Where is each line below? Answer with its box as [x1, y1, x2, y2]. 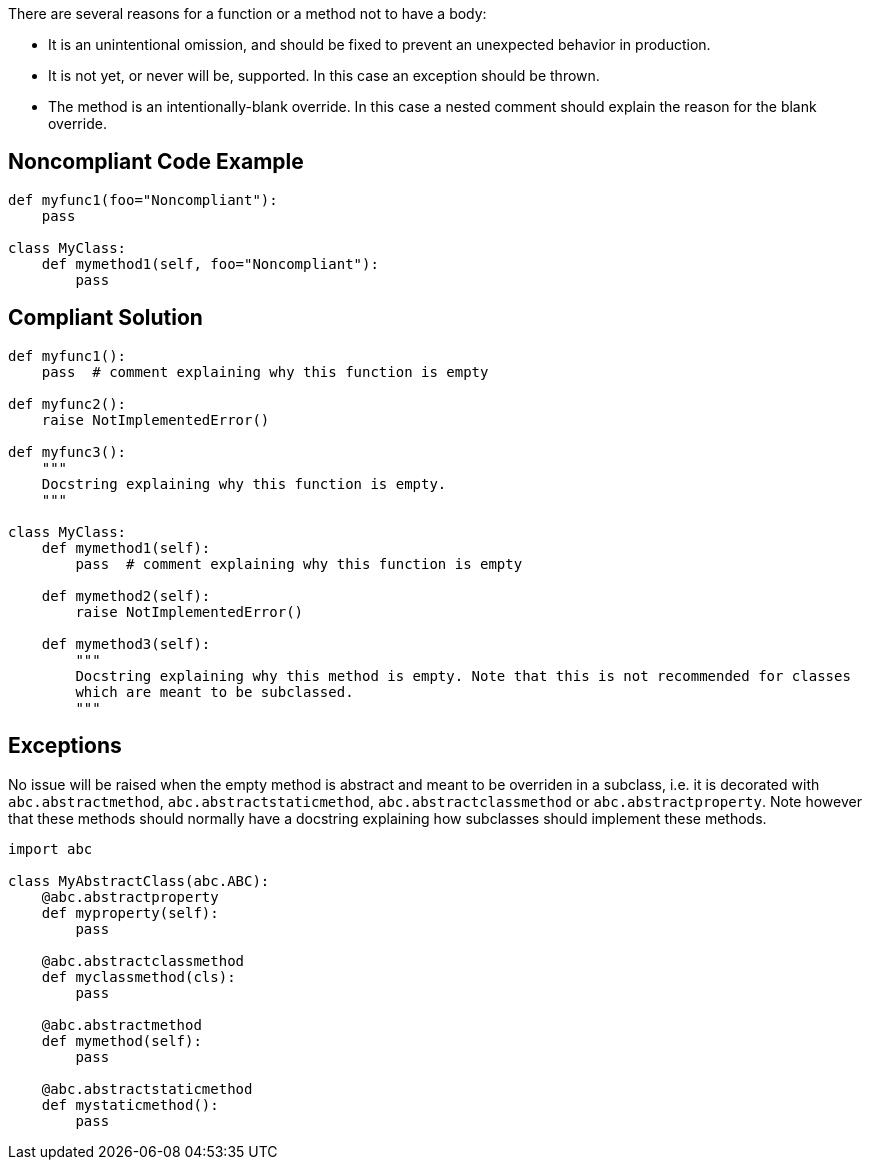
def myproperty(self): [41, 904, 219, 921]
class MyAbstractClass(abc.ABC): [8, 872, 270, 889]
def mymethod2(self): [41, 587, 211, 604]
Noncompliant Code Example [8, 149, 304, 175]
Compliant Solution [8, 305, 203, 331]
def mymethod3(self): [41, 635, 211, 652]
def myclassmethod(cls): [41, 968, 236, 985]
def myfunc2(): [8, 395, 127, 412]
